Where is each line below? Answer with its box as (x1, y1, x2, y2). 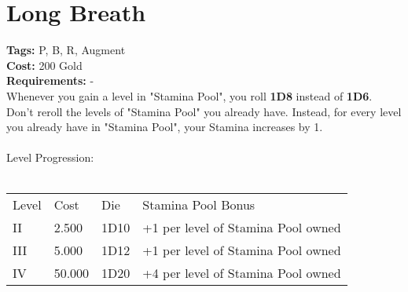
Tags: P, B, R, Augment (6, 42, 126, 58)
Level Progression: (6, 149, 94, 166)
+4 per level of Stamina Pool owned (142, 264, 341, 283)
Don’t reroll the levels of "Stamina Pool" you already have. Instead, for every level (6, 103, 402, 119)
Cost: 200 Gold (6, 57, 83, 73)
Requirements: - (6, 72, 94, 89)
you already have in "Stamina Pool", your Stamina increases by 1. (6, 119, 323, 135)
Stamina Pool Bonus (142, 195, 255, 214)
